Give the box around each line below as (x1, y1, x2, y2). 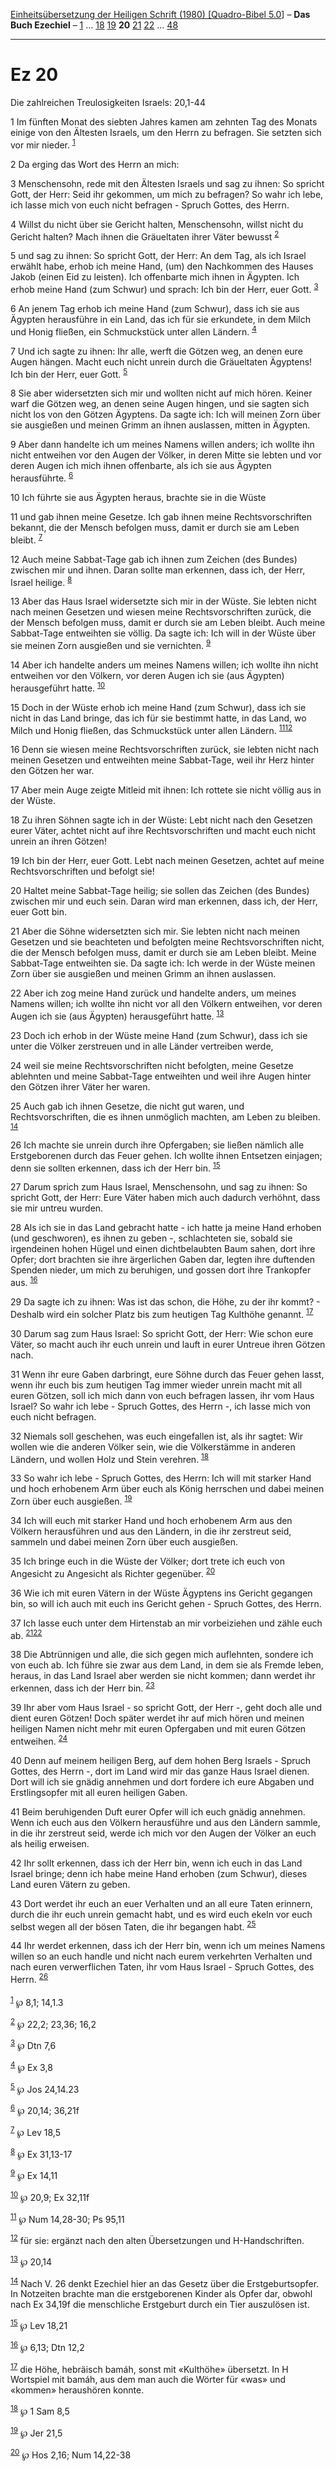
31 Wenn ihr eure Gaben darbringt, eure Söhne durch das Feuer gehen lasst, (10, 1368, 325, 1380)
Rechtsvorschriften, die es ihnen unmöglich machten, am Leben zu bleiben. (10, 1110, 321, 1123)
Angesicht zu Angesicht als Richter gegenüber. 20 (10, 1566, 216, 1579)
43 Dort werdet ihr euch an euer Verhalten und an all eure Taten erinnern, (10, 1897, 313, 1909)
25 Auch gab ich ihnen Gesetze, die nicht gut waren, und (10, 1100, 245, 1112)
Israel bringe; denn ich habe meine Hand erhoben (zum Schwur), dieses (10, 1867, 308, 1879)
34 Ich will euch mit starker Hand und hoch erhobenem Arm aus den (10, 1515, 293, 1527)
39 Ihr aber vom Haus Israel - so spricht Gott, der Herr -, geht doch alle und (10, 1702, 322, 1714)
